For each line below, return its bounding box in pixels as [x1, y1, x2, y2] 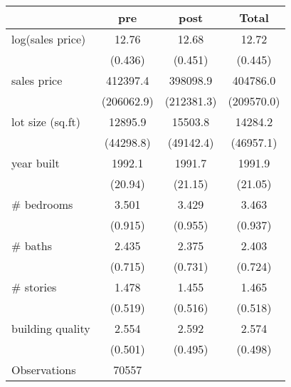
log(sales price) [11, 31, 86, 47]
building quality [11, 320, 90, 336]
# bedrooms [11, 196, 73, 212]
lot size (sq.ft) [11, 113, 81, 130]
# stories [11, 279, 57, 295]
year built [11, 155, 60, 171]
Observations [11, 361, 76, 378]
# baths [11, 237, 52, 254]
